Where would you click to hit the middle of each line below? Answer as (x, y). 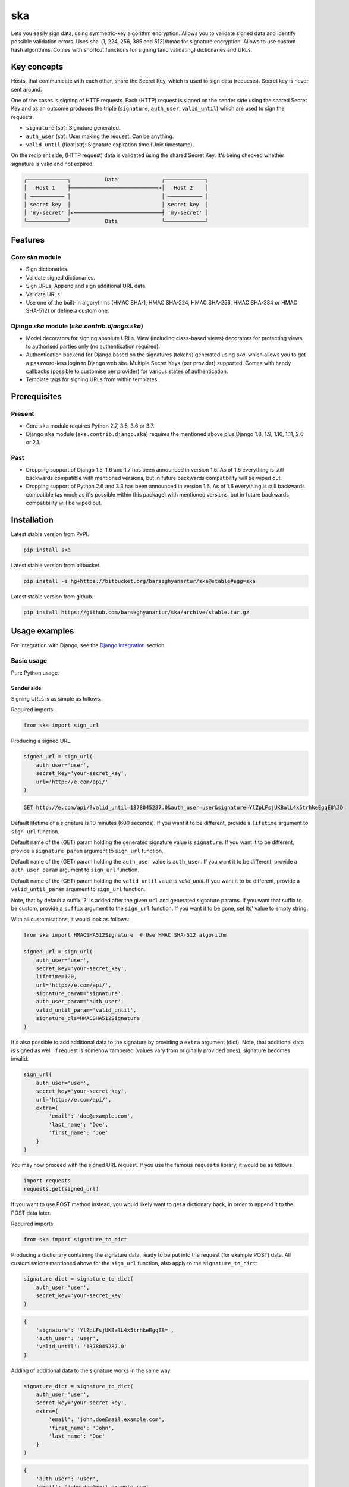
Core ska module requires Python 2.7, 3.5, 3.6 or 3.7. (90, 426)
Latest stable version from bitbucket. (56, 565)
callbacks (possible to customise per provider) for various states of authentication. (127, 371)
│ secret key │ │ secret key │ (116, 204)
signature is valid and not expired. (53, 164)
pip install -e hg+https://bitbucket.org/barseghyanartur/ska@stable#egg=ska (139, 581)
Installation (32, 520)
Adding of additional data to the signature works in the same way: (92, 1370)
